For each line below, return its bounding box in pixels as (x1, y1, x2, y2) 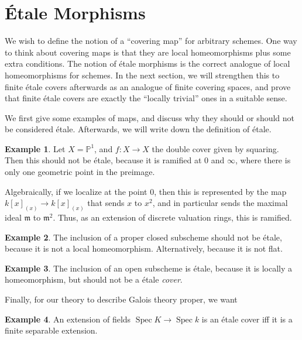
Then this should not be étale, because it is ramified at (5, 154, 202, 166)
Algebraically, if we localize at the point (5, 185, 147, 197)
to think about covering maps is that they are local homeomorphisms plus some (5, 46, 291, 58)
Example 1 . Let (5, 142, 66, 154)
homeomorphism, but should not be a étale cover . (5, 273, 183, 286)
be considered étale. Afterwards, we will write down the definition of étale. (5, 123, 272, 135)
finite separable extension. (5, 324, 98, 336)
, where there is (235, 154, 291, 166)
